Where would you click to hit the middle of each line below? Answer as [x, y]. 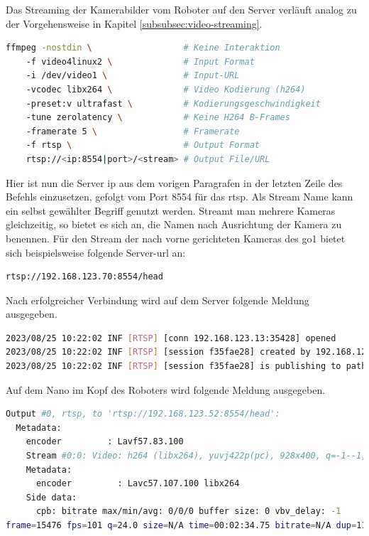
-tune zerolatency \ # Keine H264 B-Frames [158, 118]
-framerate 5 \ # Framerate [133, 131]
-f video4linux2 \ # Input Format [140, 61]
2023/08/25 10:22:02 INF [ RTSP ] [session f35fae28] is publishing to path [186, 366]
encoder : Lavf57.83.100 [105, 442]
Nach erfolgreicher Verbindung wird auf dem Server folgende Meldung [158, 300]
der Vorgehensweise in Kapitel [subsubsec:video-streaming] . [134, 23]
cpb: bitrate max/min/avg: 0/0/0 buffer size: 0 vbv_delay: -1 [188, 511]
